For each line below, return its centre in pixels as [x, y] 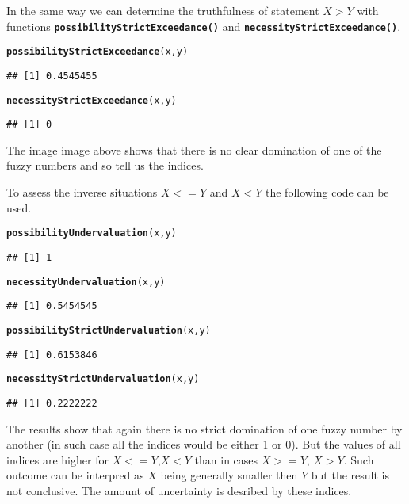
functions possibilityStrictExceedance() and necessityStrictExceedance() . [204, 26]
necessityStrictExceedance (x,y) [92, 100]
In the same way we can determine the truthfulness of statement [163, 10]
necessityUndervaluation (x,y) [86, 282]
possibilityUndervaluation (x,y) [92, 233]
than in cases [226, 459]
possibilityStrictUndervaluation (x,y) [109, 330]
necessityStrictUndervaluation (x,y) [103, 379]
